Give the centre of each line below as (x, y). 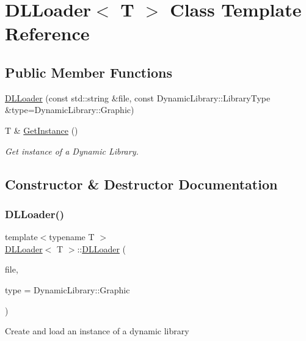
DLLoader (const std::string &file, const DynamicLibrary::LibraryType (138, 97)
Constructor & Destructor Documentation (141, 184)
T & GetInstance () (42, 130)
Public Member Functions (89, 72)
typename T (72, 237)
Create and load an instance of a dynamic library (97, 331)
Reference (47, 33)
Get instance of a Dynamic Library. (72, 151)
